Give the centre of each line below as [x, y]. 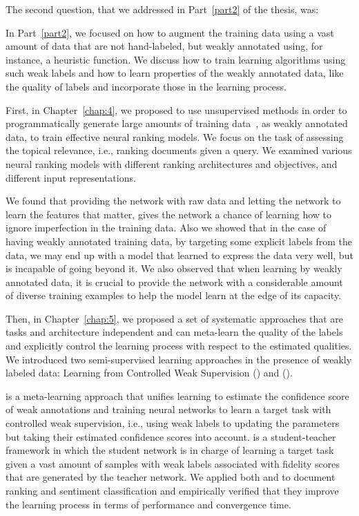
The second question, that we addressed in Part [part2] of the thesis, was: [162, 9]
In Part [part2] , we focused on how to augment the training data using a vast [170, 32]
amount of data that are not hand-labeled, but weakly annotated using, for [164, 46]
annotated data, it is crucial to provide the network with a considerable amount [174, 281]
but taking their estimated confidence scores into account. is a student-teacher [171, 436]
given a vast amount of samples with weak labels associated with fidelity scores [173, 463]
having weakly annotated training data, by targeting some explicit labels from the [179, 241]
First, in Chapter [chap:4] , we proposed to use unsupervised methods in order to [176, 109]
